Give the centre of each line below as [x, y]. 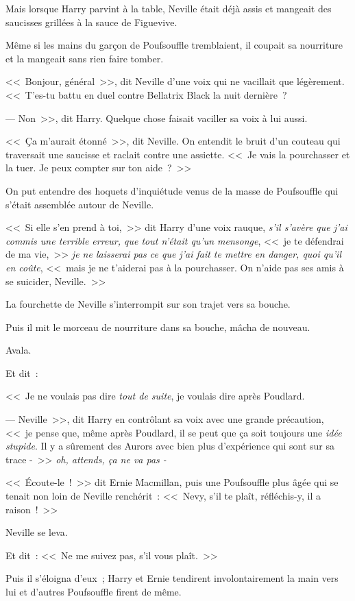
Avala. [19, 350]
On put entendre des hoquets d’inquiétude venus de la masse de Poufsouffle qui [172, 190]
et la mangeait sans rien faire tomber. [85, 58]
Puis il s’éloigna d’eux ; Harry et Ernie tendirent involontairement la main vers [172, 578]
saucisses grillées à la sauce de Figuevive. [91, 22]
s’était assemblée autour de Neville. [80, 204]
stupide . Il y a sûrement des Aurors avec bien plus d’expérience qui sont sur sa [170, 446]
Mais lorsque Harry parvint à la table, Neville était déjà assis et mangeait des [169, 8]
